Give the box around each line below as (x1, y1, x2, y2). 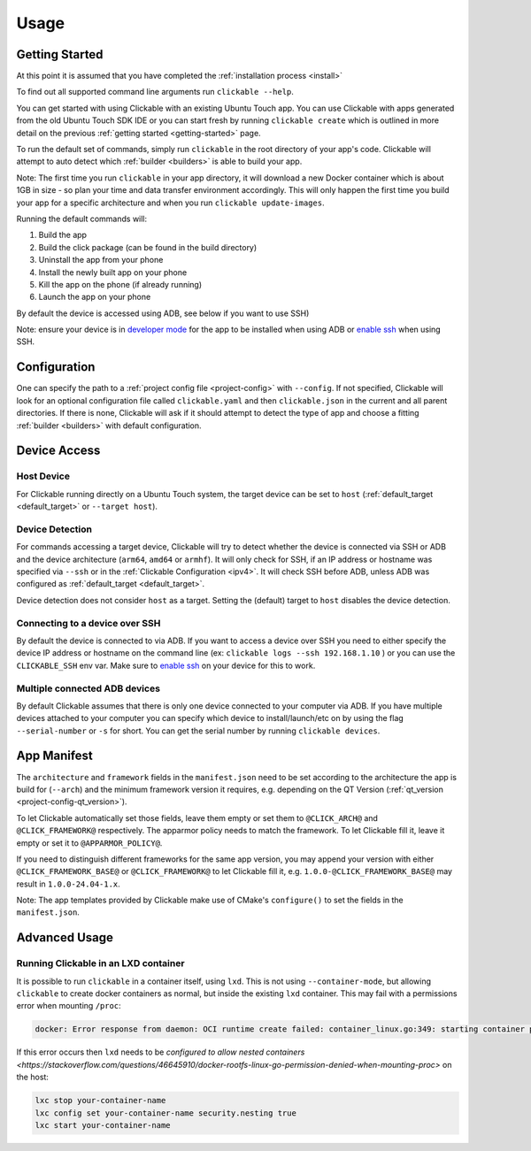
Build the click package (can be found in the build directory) (38, 242, 258, 252)
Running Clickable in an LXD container (16, 957, 185, 970)
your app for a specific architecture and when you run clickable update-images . (16, 197, 325, 208)
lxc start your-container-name (35, 1120, 172, 1130)
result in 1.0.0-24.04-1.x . (16, 879, 121, 889)
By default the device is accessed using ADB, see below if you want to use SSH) (16, 308, 310, 318)
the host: (16, 1071, 49, 1083)
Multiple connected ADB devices (16, 682, 161, 694)
